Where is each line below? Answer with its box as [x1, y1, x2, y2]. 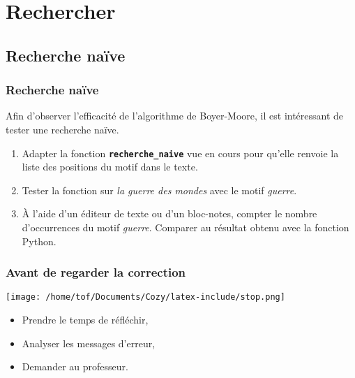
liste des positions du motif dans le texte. [22, 159, 198, 174]
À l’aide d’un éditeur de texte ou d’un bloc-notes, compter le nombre [22, 206, 317, 221]
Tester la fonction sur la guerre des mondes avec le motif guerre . [22, 182, 297, 197]
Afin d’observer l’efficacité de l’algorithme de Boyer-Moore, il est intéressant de [6, 108, 344, 123]
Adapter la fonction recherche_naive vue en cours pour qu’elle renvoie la [22, 145, 339, 160]
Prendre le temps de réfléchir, [22, 312, 149, 327]
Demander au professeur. [22, 359, 128, 374]
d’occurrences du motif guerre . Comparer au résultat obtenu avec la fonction [22, 220, 349, 234]
